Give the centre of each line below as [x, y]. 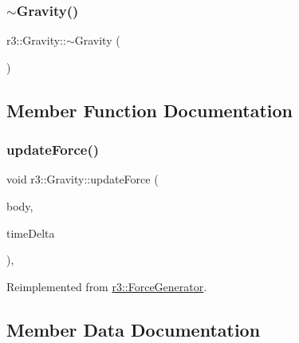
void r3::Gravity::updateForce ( [83, 179]
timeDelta [31, 233]
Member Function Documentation [150, 110]
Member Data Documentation [134, 329]
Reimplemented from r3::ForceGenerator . [107, 286]
